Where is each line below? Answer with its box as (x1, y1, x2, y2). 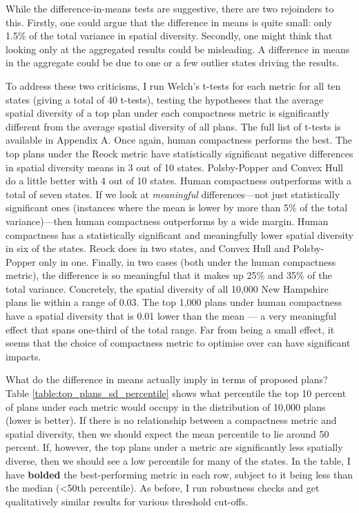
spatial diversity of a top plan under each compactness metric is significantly (6, 106, 329, 120)
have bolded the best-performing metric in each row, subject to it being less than (6, 467, 353, 481)
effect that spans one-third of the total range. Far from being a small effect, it (6, 322, 335, 336)
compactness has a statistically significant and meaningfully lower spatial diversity (6, 227, 353, 242)
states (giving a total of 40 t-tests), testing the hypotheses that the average (6, 92, 324, 106)
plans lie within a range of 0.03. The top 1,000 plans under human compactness (6, 295, 342, 309)
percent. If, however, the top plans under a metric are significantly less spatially (6, 440, 343, 454)
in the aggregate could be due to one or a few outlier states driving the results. (6, 55, 340, 70)
